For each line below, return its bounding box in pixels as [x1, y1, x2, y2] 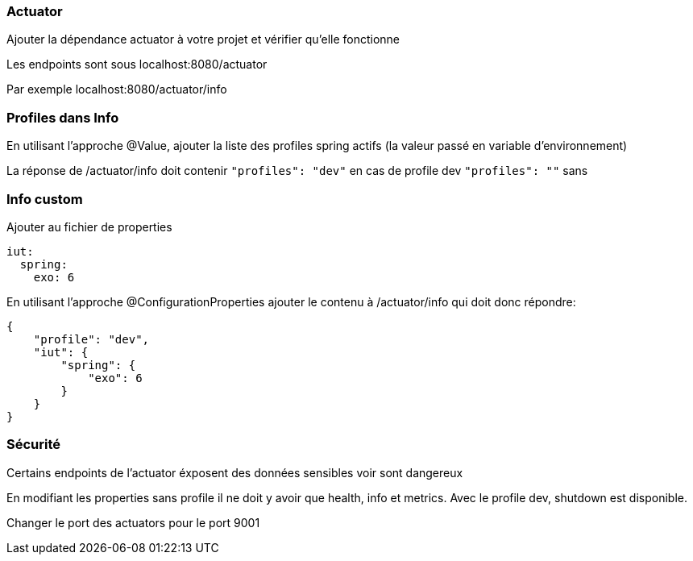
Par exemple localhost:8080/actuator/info [6, 82, 227, 97]
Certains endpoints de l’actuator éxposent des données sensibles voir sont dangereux [6, 465, 463, 480]
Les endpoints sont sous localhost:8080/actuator [6, 57, 268, 72]
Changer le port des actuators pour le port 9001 [6, 515, 260, 530]
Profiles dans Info [6, 109, 119, 126]
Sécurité [6, 436, 61, 453]
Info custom [6, 190, 83, 207]
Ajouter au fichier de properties [6, 219, 172, 234]
